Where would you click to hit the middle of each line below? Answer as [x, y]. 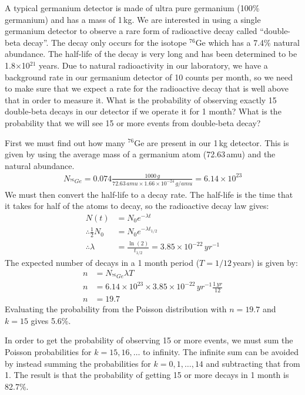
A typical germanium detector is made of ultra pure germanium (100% [132, 8]
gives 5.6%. [51, 320]
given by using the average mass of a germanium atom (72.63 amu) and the [140, 154]
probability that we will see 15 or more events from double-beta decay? [133, 122]
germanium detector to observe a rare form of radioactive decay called [131, 31]
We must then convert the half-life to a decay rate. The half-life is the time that [149, 194]
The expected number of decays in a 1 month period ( [102, 262]
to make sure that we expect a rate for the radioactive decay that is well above [147, 88]
